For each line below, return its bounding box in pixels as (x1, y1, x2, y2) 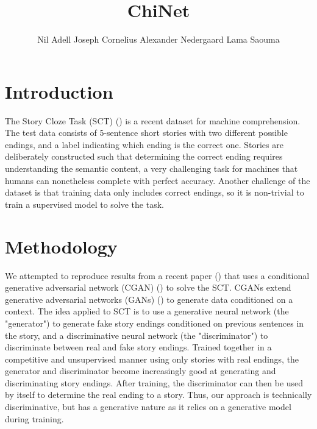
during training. (5, 412, 64, 425)
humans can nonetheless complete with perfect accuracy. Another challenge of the (5, 174, 310, 186)
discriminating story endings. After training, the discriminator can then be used (5, 376, 304, 389)
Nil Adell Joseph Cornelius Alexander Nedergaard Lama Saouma (37, 33, 280, 46)
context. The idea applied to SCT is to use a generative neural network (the (5, 305, 289, 317)
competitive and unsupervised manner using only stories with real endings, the (5, 352, 299, 365)
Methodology (5, 233, 118, 258)
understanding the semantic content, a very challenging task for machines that (5, 162, 298, 175)
